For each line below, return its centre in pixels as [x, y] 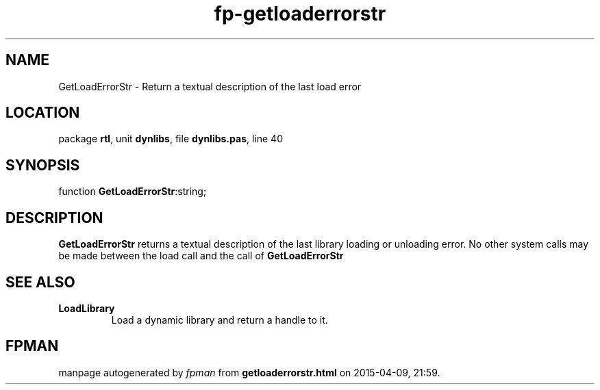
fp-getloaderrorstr [300, 14]
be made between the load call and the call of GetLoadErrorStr [201, 256]
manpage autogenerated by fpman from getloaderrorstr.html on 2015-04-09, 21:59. [249, 372]
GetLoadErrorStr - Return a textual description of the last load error [210, 86]
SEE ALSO [40, 282]
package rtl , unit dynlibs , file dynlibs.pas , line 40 [171, 139]
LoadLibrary [87, 308]
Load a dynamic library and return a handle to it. [220, 320]
